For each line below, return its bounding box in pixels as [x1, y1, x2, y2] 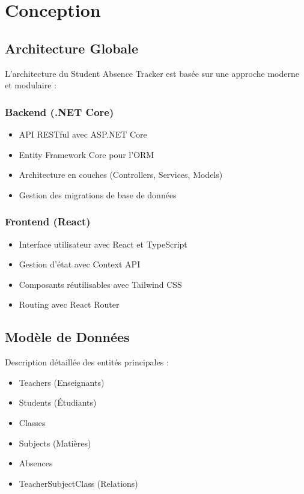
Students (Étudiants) [19, 396, 97, 409]
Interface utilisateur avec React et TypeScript [19, 237, 187, 250]
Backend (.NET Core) [5, 104, 114, 119]
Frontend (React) [5, 214, 91, 229]
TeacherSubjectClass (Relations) [19, 477, 138, 489]
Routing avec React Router [19, 298, 120, 311]
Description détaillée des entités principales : [5, 356, 169, 368]
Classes [19, 416, 46, 428]
